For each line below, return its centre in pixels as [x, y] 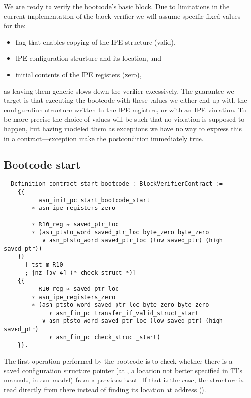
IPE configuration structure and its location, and [88, 58]
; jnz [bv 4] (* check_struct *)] [80, 273]
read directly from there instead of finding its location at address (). [105, 389]
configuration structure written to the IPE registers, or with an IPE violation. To [125, 109]
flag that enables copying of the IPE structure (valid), [95, 41]
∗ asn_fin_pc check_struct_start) [105, 337]
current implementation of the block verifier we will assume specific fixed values [122, 16]
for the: [15, 25]
